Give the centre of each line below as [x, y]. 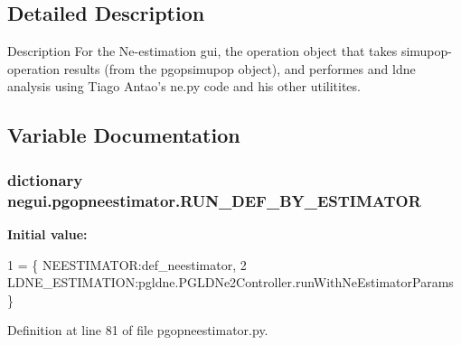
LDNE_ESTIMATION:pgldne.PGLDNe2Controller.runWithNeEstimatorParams [230, 282]
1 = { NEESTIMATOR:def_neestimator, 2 [127, 264]
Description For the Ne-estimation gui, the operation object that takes [202, 51]
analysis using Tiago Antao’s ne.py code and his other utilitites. [184, 86]
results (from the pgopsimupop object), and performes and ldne [240, 68]
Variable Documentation [124, 135]
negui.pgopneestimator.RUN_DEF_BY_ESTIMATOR [214, 200]
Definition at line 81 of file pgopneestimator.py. [138, 330]
